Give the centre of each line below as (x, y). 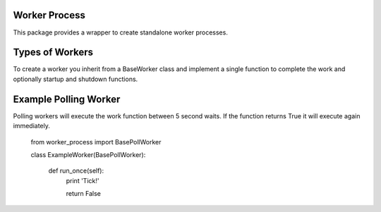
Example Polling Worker (67, 99)
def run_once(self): (76, 171)
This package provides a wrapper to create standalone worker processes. (121, 32)
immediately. (32, 126)
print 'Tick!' (83, 180)
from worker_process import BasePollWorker (96, 142)
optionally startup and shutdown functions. (75, 79)
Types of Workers (53, 52)
